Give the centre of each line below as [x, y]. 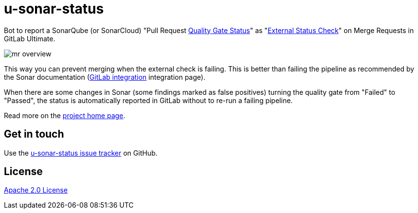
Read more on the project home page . [65, 115]
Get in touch [34, 134]
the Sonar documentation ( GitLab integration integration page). [105, 77]
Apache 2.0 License [36, 190]
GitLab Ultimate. [30, 38]
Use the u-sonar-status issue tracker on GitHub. [81, 153]
